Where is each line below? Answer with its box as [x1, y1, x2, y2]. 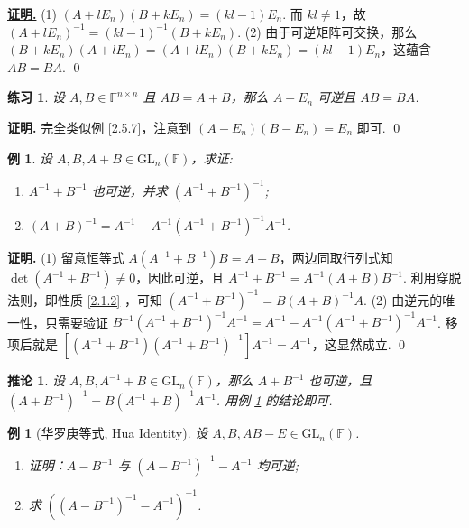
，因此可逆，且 [135, 268, 225, 287]
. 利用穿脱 [402, 268, 462, 287]
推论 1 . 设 [7, 371, 65, 390]
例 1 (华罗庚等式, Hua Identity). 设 [7, 423, 208, 442]
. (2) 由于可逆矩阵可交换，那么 [237, 22, 418, 41]
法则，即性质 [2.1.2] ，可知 [7, 290, 162, 309]
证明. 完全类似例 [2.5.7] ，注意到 [7, 117, 192, 136]
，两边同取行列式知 [279, 248, 393, 267]
